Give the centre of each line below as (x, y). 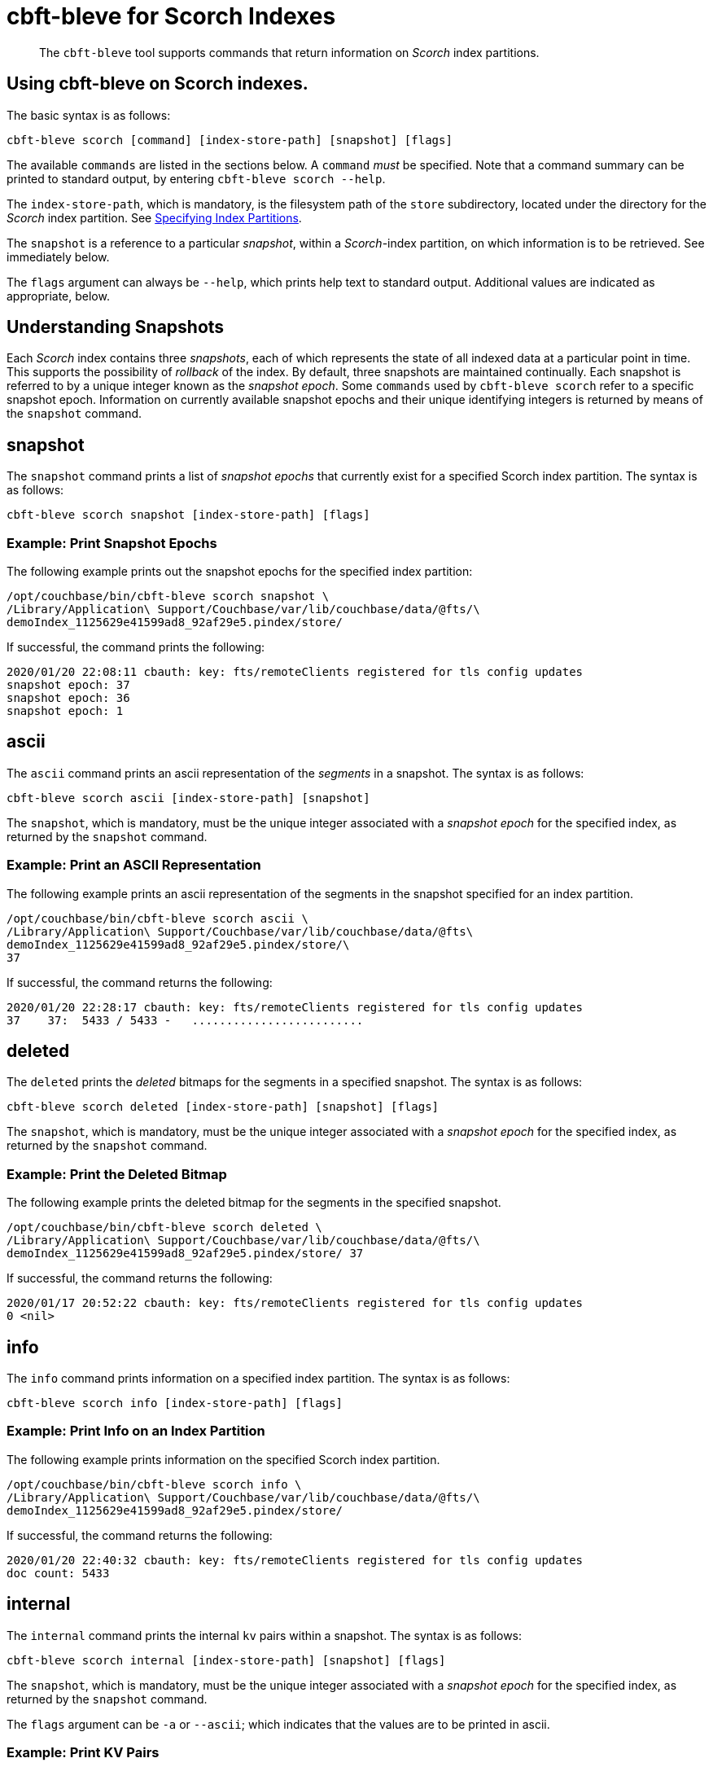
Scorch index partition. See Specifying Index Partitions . (154, 217)
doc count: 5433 (58, 1573)
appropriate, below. (58, 296)
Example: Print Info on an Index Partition (136, 1431)
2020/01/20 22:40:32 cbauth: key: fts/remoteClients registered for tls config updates (295, 1560)
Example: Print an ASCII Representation (134, 865)
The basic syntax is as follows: (89, 115)
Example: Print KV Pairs (83, 1753)
